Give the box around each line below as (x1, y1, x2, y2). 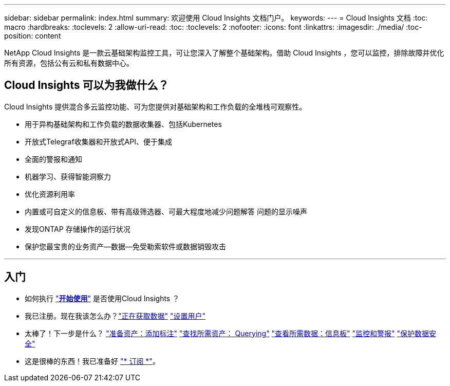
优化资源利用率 (25, 189, 75, 198)
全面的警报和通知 (25, 154, 82, 163)
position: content (4, 31, 61, 40)
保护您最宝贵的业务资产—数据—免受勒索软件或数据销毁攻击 (25, 242, 226, 251)
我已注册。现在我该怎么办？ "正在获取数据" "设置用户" (25, 311, 206, 320)
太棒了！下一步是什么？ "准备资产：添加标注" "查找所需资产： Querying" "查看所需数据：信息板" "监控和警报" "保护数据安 (25, 328, 437, 338)
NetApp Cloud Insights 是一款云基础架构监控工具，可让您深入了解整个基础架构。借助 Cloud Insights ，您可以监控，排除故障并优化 (4, 48, 444, 57)
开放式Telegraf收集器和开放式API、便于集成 (25, 137, 172, 146)
